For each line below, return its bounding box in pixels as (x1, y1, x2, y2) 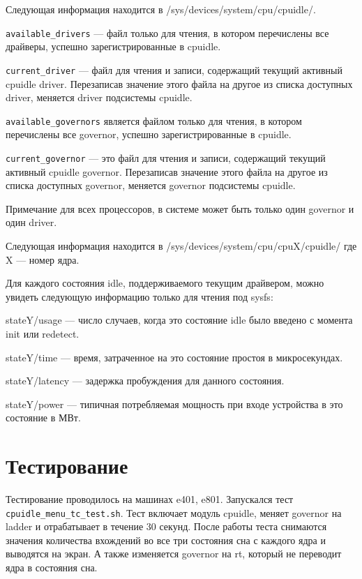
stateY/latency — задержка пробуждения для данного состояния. (6, 373, 285, 388)
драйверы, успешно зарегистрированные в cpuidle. (6, 39, 221, 54)
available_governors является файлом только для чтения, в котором (6, 113, 302, 128)
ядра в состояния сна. (6, 560, 98, 575)
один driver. (6, 215, 57, 230)
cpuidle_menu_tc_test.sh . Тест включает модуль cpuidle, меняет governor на (6, 505, 342, 520)
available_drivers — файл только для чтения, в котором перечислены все (6, 25, 329, 40)
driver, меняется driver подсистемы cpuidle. (6, 90, 193, 105)
